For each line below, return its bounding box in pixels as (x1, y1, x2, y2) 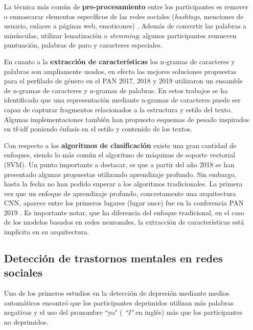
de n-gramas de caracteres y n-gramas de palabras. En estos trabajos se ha (4, 85, 228, 95)
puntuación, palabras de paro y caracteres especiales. (4, 40, 162, 50)
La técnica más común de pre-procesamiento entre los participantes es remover (4, 1, 249, 11)
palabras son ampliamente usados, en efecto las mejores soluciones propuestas (4, 66, 236, 76)
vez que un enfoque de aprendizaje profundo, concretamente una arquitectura (4, 188, 236, 198)
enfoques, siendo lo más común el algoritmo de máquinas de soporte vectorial (4, 150, 235, 160)
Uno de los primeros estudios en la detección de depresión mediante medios (4, 288, 230, 298)
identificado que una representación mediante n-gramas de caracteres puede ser (4, 95, 241, 105)
